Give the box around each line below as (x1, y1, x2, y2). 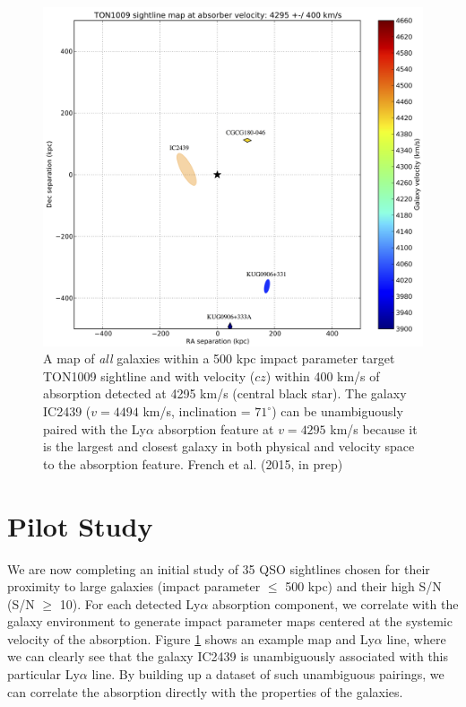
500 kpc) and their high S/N (285, 577, 442, 596)
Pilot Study (7, 507, 153, 544)
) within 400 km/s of (265, 366, 380, 385)
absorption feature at (158, 419, 274, 438)
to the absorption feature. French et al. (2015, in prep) (43, 454, 343, 473)
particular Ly (7, 665, 80, 684)
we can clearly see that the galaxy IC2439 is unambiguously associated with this (7, 647, 449, 666)
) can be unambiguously (272, 402, 403, 420)
